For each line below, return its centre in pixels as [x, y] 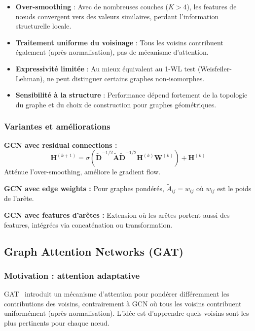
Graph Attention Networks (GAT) [94, 251]
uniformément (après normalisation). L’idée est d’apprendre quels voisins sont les [127, 313]
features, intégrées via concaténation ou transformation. [88, 224]
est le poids [234, 188]
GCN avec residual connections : [61, 145]
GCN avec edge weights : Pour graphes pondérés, [84, 188]
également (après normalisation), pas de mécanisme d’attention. [112, 52]
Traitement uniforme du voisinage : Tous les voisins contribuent [119, 42]
